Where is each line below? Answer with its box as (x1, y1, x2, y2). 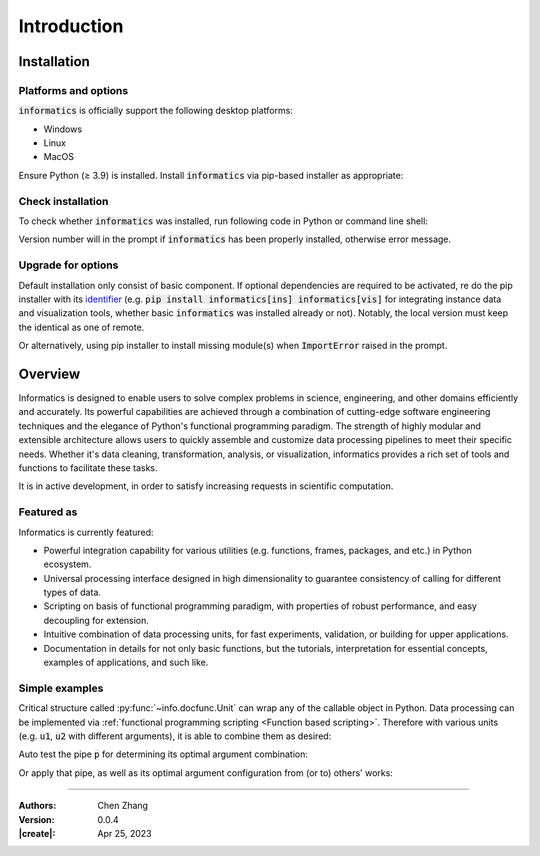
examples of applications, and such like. (43, 656, 209, 669)
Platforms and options (18, 83, 129, 97)
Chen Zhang (97, 800, 149, 812)
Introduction (18, 15, 124, 37)
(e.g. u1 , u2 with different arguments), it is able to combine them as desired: (18, 730, 332, 742)
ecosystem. (43, 558, 92, 570)
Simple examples (18, 681, 104, 695)
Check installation (18, 194, 109, 208)
